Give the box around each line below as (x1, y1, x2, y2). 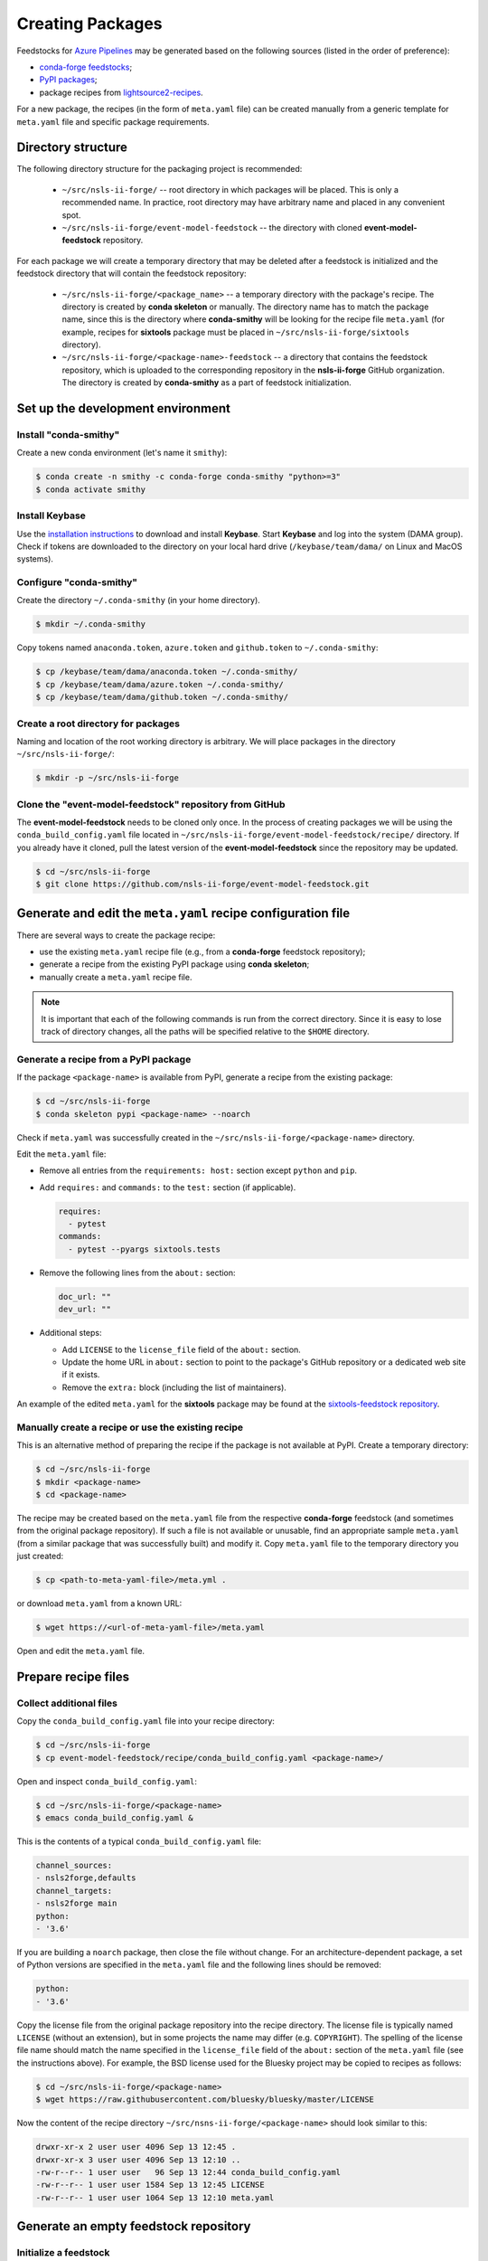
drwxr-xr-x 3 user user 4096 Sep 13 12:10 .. (35, 2154, 241, 2165)
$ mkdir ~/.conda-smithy (35, 620, 146, 629)
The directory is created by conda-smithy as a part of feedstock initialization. (61, 377, 352, 388)
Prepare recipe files (16, 1669, 130, 1684)
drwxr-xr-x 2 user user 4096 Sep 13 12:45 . (35, 2142, 237, 2152)
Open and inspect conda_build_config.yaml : (16, 1775, 198, 1786)
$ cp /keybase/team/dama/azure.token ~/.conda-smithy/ (35, 679, 284, 689)
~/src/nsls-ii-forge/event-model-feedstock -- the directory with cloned (61, 222, 363, 232)
